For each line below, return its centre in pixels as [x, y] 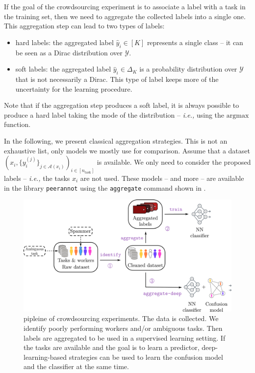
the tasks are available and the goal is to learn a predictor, [112, 347]
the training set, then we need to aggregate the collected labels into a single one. [125, 16]
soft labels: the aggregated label [63, 69]
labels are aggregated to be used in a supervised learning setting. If [125, 337]
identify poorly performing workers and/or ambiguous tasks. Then [123, 328]
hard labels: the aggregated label [64, 42]
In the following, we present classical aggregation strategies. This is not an [116, 140]
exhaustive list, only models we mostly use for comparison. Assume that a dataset [127, 150]
